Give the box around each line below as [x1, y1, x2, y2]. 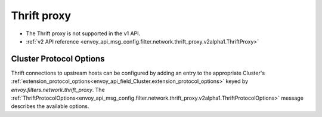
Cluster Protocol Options [11, 54, 105, 64]
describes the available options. [11, 103, 89, 110]
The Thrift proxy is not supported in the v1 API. [26, 30, 141, 37]
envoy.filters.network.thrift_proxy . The [11, 86, 106, 93]
